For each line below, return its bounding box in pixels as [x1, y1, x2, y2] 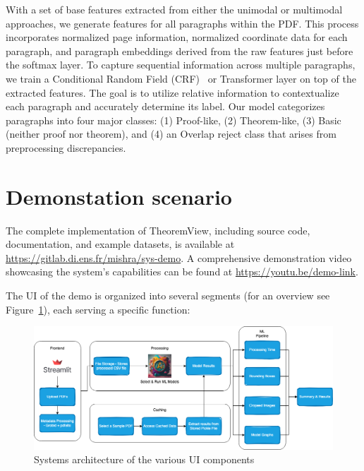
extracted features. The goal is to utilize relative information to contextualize [6, 85, 339, 100]
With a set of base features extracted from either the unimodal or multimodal [6, 2, 343, 16]
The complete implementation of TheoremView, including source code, [6, 222, 310, 237]
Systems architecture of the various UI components [34, 452, 255, 467]
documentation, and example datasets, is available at [6, 237, 235, 251]
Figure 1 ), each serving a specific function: [6, 302, 190, 316]
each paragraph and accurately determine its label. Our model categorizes [6, 99, 325, 114]
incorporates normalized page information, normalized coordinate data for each [6, 30, 348, 44]
